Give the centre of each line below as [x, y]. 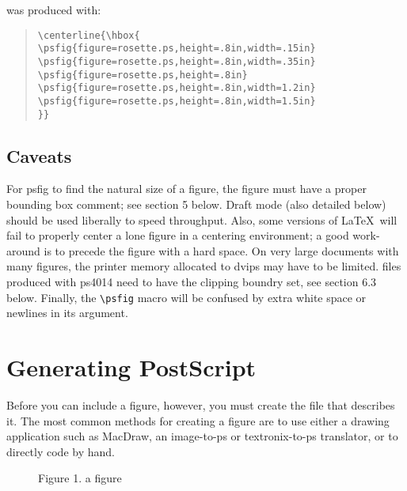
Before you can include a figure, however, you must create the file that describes [201, 404]
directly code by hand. [61, 451]
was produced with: [54, 9]
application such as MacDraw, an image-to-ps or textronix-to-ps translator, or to [202, 436]
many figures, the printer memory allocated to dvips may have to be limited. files [204, 266]
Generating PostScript [131, 366]
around [23, 250]
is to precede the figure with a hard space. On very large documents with [221, 250]
